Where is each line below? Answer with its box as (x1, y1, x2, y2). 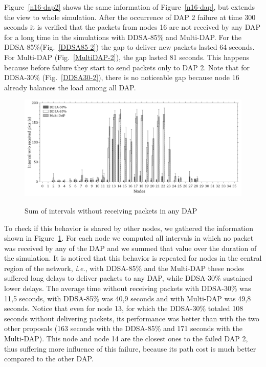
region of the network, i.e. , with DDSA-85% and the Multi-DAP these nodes (4, 262, 245, 273)
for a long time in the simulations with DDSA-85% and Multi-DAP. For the (4, 31, 242, 42)
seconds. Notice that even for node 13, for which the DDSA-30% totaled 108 (4, 303, 243, 314)
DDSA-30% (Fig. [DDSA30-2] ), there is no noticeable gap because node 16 (4, 72, 239, 83)
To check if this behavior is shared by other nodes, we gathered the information (4, 222, 254, 233)
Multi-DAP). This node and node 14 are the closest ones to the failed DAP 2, (4, 333, 248, 344)
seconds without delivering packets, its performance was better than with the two (4, 313, 259, 323)
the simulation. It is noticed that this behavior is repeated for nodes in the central (4, 253, 262, 263)
